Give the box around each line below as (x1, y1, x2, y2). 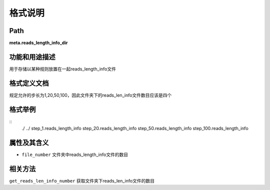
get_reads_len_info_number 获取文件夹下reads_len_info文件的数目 (9, 177, 155, 183)
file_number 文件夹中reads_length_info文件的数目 (21, 151, 128, 157)
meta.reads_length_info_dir (9, 40, 68, 46)
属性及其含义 (9, 138, 49, 147)
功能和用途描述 (9, 52, 55, 61)
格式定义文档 (9, 79, 49, 87)
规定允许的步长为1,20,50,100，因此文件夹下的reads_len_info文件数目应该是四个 (9, 92, 172, 98)
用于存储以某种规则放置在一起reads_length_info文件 (9, 65, 116, 72)
